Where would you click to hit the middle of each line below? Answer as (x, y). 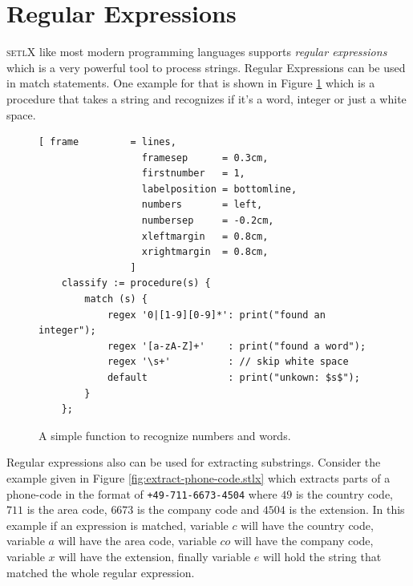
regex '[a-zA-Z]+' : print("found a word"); (237, 346)
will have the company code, (304, 541)
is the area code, (67, 509)
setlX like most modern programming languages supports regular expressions (197, 52)
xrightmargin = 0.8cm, (205, 252)
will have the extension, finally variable (155, 556)
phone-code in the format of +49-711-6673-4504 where (142, 493)
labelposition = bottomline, (219, 189)
